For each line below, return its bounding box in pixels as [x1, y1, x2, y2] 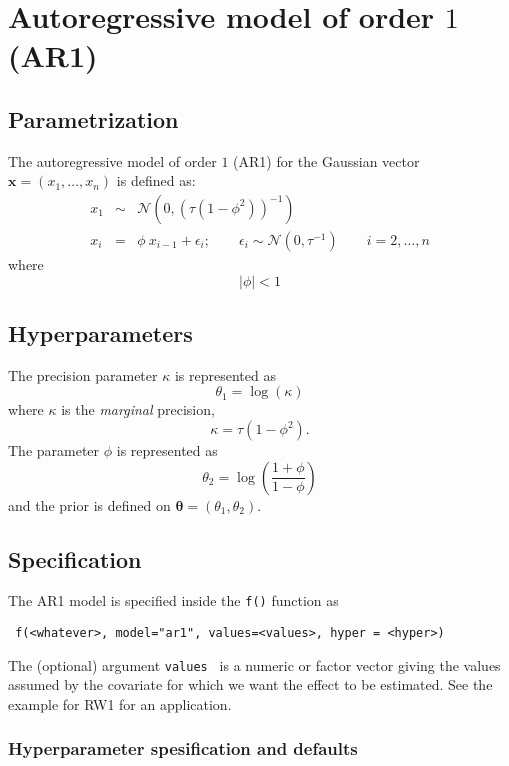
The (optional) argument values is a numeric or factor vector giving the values [8, 654, 501, 675]
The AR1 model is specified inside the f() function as [8, 590, 339, 611]
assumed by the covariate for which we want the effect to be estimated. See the [8, 674, 493, 695]
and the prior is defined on [8, 494, 171, 515]
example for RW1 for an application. [8, 693, 232, 714]
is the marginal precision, [61, 399, 215, 420]
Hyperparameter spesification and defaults [8, 736, 358, 761]
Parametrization [8, 103, 179, 134]
